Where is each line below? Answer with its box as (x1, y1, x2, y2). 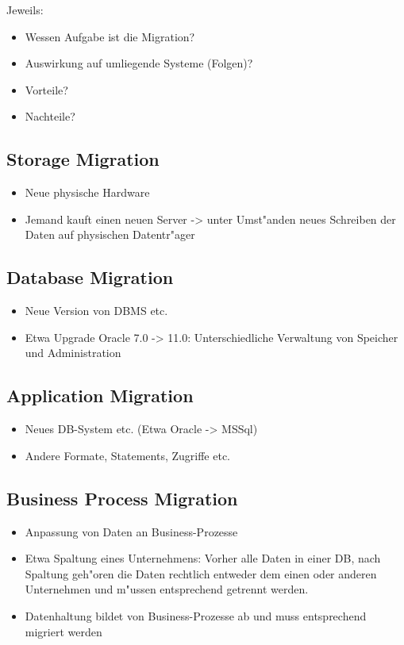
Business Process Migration (6, 486, 238, 510)
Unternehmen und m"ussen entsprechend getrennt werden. (25, 581, 309, 597)
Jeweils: (6, 2, 44, 17)
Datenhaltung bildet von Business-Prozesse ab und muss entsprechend (25, 607, 367, 624)
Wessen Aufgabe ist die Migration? (25, 28, 195, 44)
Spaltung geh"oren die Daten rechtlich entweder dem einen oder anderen (25, 565, 377, 582)
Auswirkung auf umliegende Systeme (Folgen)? (25, 55, 253, 71)
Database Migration (6, 265, 174, 290)
